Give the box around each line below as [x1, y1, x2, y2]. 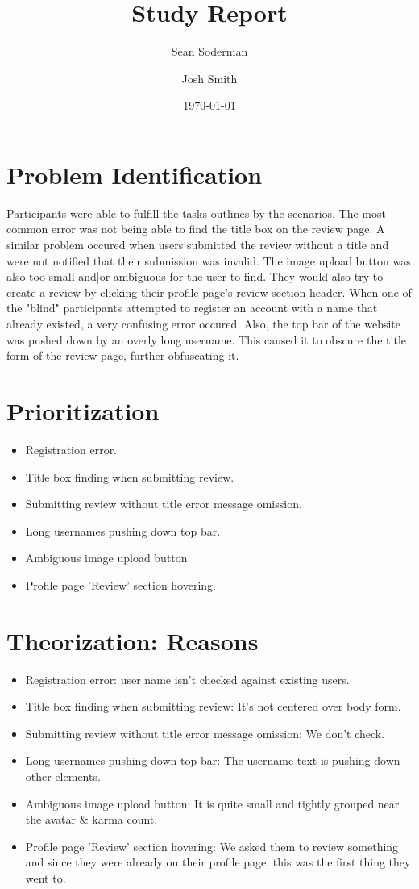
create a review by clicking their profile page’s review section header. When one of [6, 283, 412, 300]
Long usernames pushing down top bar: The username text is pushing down [25, 752, 400, 769]
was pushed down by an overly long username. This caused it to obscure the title [6, 331, 406, 348]
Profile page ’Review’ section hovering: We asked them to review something [25, 837, 399, 854]
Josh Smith [181, 69, 238, 86]
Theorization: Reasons [6, 624, 259, 657]
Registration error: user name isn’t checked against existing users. [25, 670, 350, 687]
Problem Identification [6, 157, 263, 190]
